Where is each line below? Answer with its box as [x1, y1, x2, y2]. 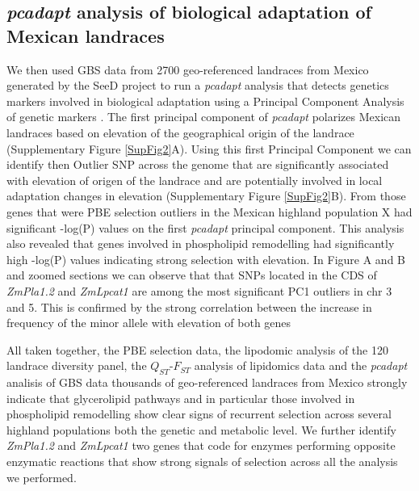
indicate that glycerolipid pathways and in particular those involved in [6, 389, 355, 406]
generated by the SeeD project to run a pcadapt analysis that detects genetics [6, 77, 389, 94]
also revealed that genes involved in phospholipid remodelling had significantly [6, 235, 395, 252]
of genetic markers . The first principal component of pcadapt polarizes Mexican [6, 108, 401, 125]
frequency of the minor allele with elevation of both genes [6, 314, 291, 331]
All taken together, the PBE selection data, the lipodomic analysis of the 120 [6, 341, 388, 358]
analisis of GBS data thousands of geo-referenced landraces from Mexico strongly [6, 374, 408, 391]
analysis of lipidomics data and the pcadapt [194, 357, 408, 374]
